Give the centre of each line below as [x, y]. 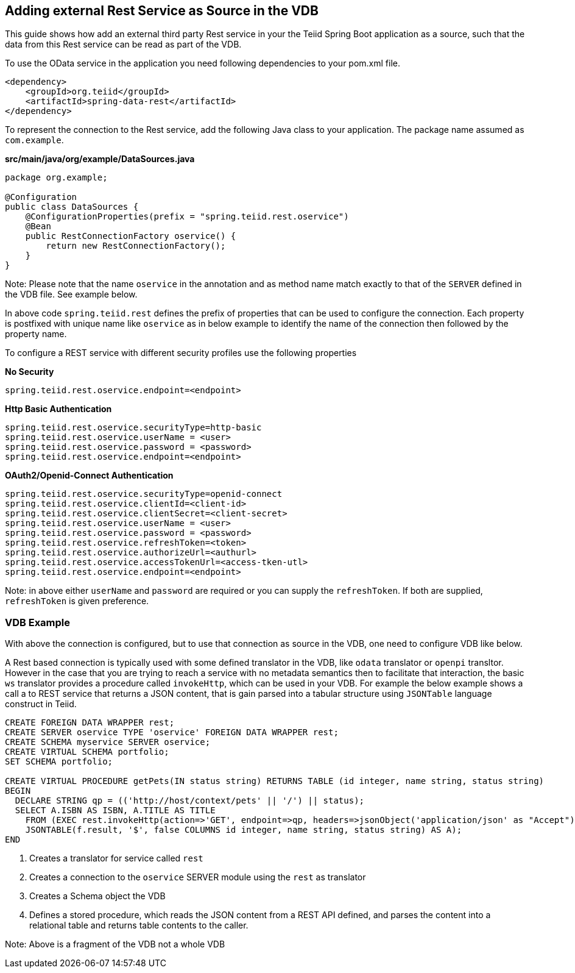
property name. [36, 334]
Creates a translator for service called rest [116, 858]
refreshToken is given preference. [77, 601]
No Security [30, 372]
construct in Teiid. [41, 704]
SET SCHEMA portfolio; [59, 762]
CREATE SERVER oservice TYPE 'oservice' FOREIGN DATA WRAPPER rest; [172, 732]
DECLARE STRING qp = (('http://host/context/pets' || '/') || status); [190, 801]
